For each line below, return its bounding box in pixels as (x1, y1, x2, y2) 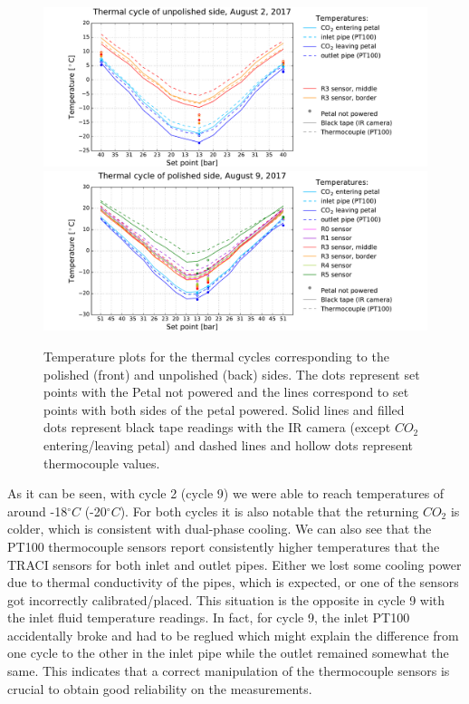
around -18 (7, 501, 68, 520)
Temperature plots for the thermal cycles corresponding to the (43, 346, 389, 365)
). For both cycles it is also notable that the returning (120, 501, 419, 520)
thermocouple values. (43, 453, 160, 472)
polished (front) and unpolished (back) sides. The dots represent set (43, 364, 420, 383)
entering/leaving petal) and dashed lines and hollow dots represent (43, 435, 414, 454)
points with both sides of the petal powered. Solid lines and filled (43, 400, 405, 419)
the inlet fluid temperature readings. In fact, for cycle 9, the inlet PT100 (7, 608, 410, 627)
